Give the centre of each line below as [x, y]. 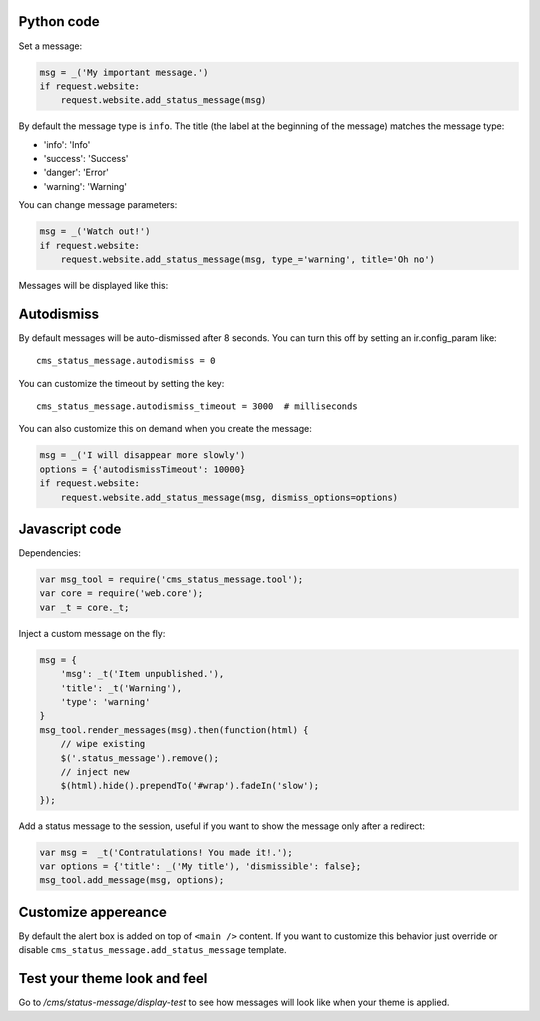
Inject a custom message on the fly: [92, 633]
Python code [59, 21]
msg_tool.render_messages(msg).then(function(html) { [174, 729]
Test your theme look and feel [113, 978]
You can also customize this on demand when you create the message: [165, 429]
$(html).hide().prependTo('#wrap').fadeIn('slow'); [190, 786]
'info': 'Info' [67, 144]
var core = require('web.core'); [121, 593]
